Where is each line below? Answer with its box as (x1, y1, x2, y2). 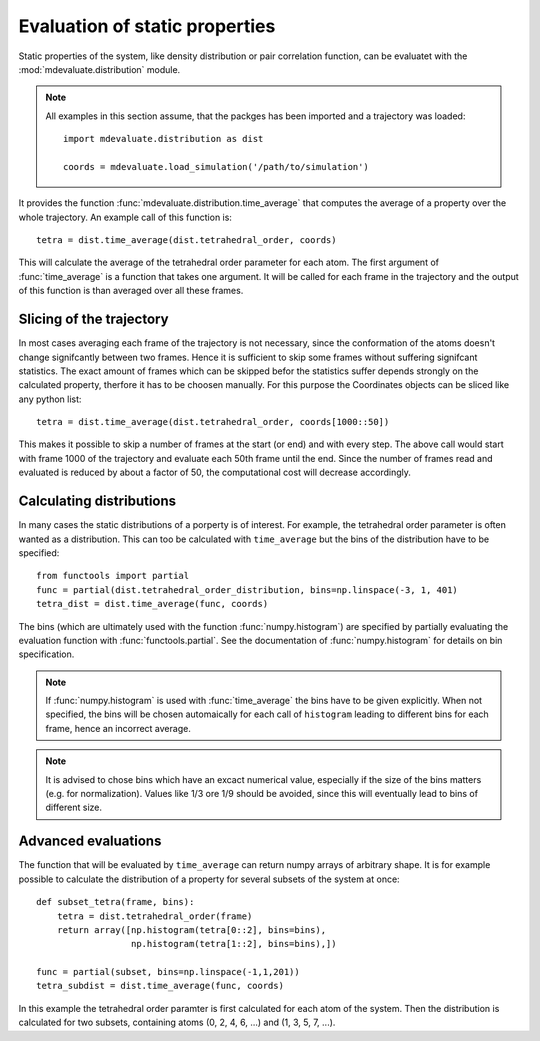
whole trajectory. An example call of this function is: (18, 211, 232, 223)
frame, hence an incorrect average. (45, 722, 192, 734)
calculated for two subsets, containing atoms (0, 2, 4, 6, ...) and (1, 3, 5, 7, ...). (18, 1016, 336, 1029)
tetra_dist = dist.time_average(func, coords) (36, 598, 269, 610)
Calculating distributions (18, 493, 177, 510)
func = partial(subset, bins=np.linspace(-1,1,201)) (36, 966, 300, 978)
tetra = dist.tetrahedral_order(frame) (56, 910, 253, 922)
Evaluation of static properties (18, 15, 276, 37)
